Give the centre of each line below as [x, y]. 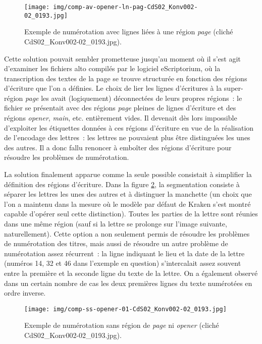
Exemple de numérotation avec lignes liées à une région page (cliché [129, 32]
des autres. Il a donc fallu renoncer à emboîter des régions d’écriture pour [118, 147]
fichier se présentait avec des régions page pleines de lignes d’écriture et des [120, 108]
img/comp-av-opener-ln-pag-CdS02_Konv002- [125, 7]
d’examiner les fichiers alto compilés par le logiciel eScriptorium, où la [112, 68]
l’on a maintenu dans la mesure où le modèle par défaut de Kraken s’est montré [127, 204]
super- [233, 88]
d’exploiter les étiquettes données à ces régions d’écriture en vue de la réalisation [129, 127]
